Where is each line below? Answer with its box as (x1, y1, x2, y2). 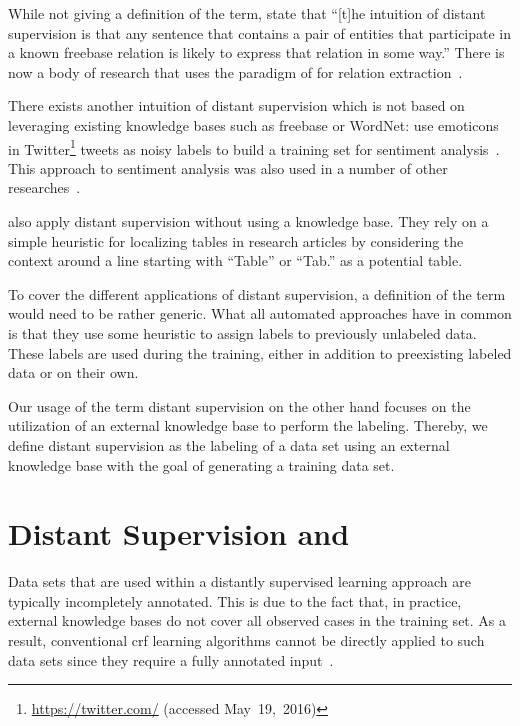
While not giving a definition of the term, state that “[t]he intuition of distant (8, 3, 486, 23)
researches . (8, 177, 81, 198)
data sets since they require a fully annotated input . (8, 649, 334, 670)
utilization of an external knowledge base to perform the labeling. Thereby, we (8, 415, 488, 436)
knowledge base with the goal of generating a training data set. (8, 454, 395, 475)
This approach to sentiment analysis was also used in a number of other (8, 157, 448, 178)
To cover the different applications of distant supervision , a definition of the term (8, 283, 506, 304)
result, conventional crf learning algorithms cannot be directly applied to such (8, 630, 485, 651)
